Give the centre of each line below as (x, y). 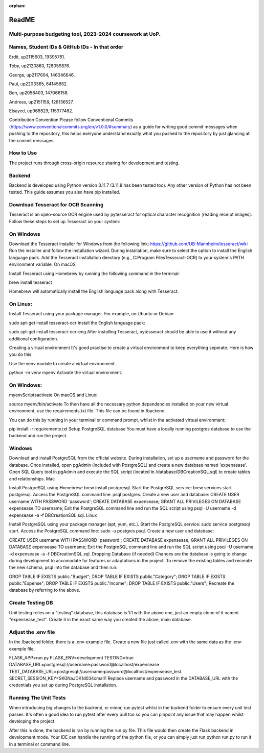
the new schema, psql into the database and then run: (63, 567)
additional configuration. (34, 339)
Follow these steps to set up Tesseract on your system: (65, 221)
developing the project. (32, 721)
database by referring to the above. (45, 590)
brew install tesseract (31, 282)
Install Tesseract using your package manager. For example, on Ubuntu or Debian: (92, 314)
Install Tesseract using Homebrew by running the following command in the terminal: (94, 273)
